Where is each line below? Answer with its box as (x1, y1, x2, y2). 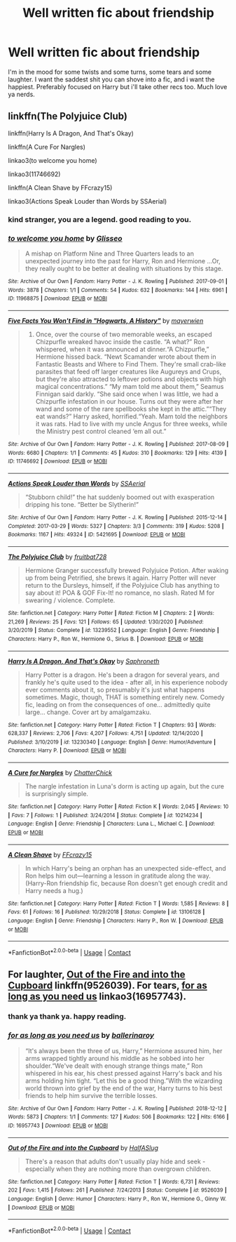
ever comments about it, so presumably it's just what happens (25, 685, 205, 694)
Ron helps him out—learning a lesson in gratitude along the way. (25, 871, 211, 880)
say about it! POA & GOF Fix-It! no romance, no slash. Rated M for (25, 588, 215, 597)
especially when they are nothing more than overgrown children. (25, 1164, 211, 1173)
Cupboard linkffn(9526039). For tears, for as (8, 979, 207, 991)
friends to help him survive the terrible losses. (25, 1091, 158, 1099)
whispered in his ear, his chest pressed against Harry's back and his (25, 1069, 223, 1077)
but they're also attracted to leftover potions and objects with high (35, 374, 226, 383)
